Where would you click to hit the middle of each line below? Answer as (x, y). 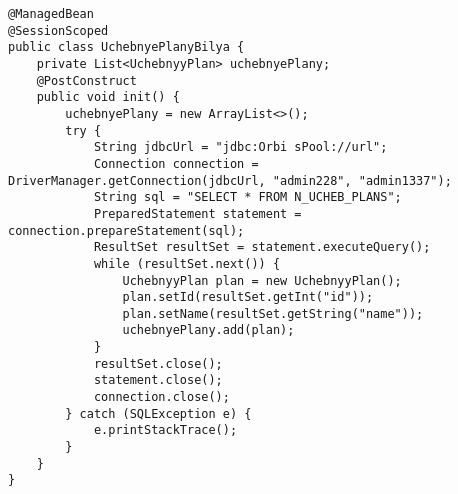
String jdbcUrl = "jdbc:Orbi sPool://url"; (240, 147)
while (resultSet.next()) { (187, 263)
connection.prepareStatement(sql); (126, 230)
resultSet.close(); (158, 363)
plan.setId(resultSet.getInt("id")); (248, 297)
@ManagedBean (51, 14)
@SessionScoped (58, 30)
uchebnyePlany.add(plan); (208, 330)
